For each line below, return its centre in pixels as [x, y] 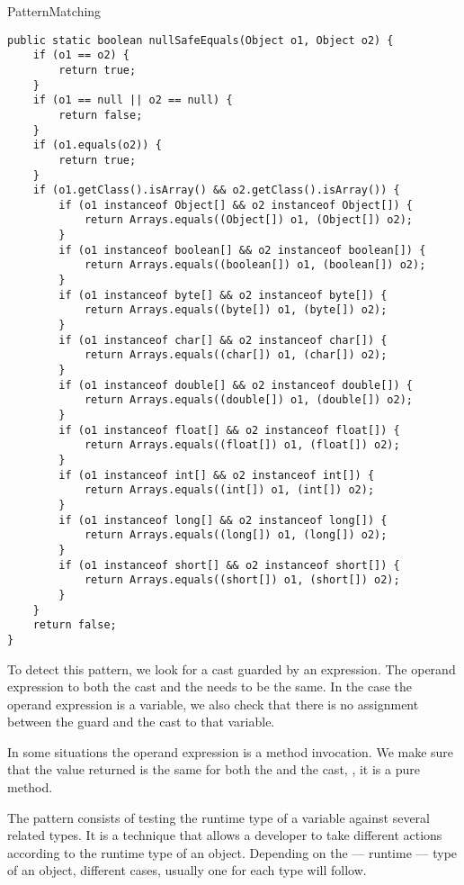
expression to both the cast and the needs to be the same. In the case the [210, 686]
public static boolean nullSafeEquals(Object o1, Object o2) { [201, 40]
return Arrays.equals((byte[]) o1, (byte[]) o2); [236, 310]
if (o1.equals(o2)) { [97, 145]
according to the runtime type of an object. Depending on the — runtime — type [232, 852]
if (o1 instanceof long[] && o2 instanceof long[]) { [223, 520]
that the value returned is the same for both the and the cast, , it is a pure [214, 769]
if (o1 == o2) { [81, 55]
